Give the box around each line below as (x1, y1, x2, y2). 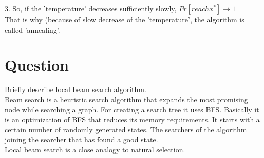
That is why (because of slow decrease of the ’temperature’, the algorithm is (5, 14, 244, 25)
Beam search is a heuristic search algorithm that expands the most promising (5, 94, 248, 104)
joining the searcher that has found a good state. (5, 134, 158, 145)
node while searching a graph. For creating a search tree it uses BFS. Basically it (5, 104, 259, 115)
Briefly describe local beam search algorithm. (5, 84, 146, 95)
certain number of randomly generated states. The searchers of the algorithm (5, 124, 247, 134)
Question (5, 54, 69, 75)
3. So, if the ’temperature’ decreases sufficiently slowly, (5, 3, 177, 13)
